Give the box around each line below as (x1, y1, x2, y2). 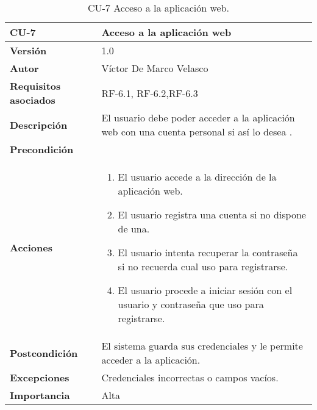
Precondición (10, 142, 74, 156)
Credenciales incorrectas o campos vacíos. (101, 370, 279, 384)
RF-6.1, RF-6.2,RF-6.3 (101, 85, 198, 100)
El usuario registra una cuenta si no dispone (118, 207, 306, 221)
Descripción (10, 117, 68, 132)
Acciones (10, 240, 52, 254)
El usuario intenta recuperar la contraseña (118, 245, 298, 259)
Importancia (10, 388, 70, 402)
